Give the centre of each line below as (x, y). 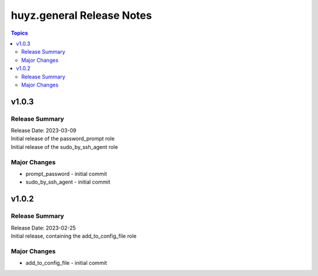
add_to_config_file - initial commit (66, 263)
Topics (19, 33)
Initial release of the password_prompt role (63, 139)
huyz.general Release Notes (82, 15)
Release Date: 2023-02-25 (43, 228)
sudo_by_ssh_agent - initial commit (68, 182)
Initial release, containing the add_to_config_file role (74, 236)
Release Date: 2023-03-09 (44, 131)
